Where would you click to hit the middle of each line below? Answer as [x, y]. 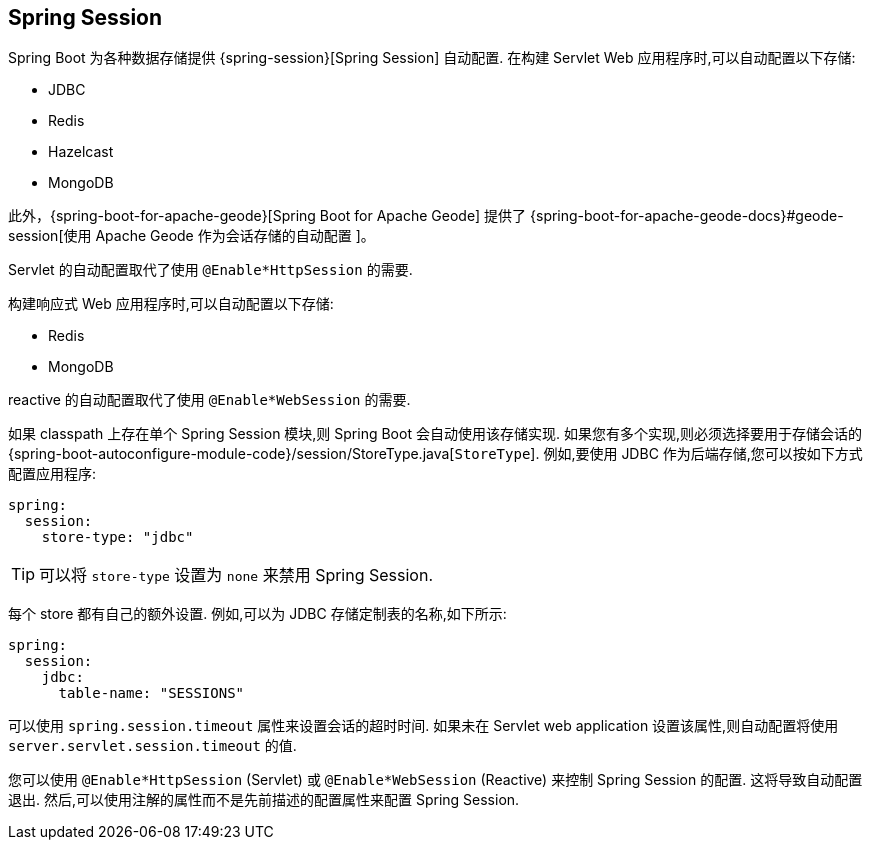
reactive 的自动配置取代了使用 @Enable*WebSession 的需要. [209, 400]
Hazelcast [81, 152]
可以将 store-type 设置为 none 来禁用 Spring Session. [236, 575]
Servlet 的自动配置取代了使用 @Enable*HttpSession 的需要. [210, 270]
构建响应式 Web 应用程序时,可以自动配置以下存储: [171, 304]
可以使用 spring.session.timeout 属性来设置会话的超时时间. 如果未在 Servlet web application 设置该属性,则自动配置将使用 [423, 726]
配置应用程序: [52, 474]
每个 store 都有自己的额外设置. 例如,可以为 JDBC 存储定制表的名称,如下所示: [257, 614]
